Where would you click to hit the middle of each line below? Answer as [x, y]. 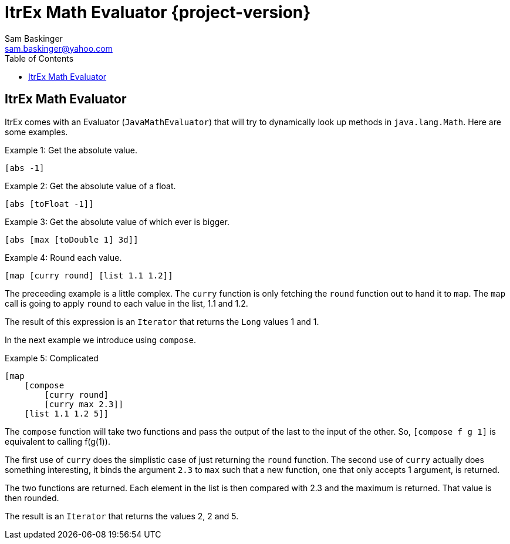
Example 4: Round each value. [63, 257]
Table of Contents [39, 58]
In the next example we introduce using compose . [100, 340]
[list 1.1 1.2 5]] [67, 413]
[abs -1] [25, 168]
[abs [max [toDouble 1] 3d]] [72, 239]
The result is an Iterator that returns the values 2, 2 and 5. [122, 516]
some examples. [36, 132]
